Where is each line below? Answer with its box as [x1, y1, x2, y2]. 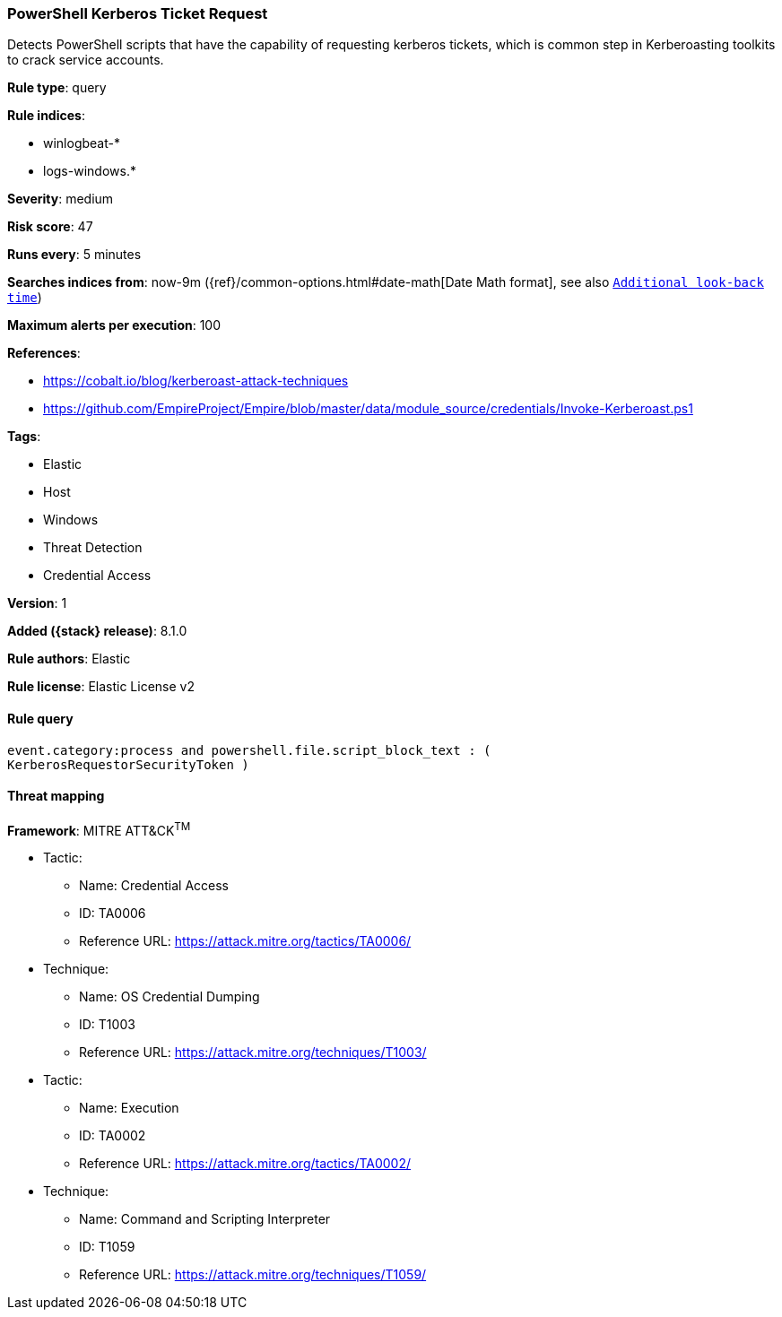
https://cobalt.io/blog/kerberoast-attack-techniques [43, 373, 349, 389]
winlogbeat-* [43, 135, 120, 152]
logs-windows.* [43, 163, 136, 179]
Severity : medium [7, 191, 114, 207]
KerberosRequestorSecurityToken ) [7, 757, 249, 772]
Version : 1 [7, 595, 67, 611]
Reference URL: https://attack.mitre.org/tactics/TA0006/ [79, 933, 412, 949]
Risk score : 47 [7, 219, 93, 235]
